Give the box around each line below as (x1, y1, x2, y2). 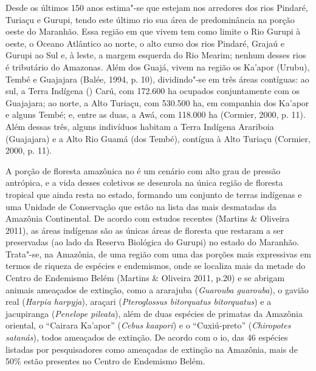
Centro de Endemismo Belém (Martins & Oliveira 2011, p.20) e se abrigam (5, 271, 285, 284)
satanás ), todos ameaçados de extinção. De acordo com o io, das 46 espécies (5, 331, 288, 344)
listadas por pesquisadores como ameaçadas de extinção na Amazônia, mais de (5, 342, 298, 355)
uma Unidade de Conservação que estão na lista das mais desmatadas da (5, 200, 276, 213)
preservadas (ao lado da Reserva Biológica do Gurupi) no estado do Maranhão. (5, 236, 300, 248)
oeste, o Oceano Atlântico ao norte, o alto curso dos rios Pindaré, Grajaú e (5, 36, 284, 49)
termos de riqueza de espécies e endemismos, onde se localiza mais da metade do (5, 259, 306, 272)
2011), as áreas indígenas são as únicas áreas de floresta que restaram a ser (5, 223, 284, 236)
